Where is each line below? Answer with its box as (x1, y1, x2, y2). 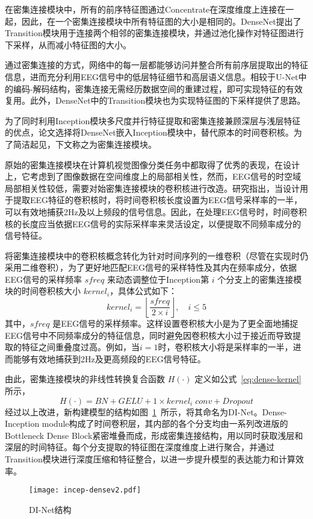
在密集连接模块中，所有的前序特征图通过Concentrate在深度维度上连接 (5, 3, 277, 15)
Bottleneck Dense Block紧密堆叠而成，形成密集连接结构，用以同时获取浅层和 (5, 429, 303, 441)
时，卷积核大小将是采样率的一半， (158, 341, 293, 353)
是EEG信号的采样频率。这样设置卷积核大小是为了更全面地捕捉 (52, 317, 299, 330)
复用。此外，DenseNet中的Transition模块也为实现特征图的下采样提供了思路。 (5, 94, 306, 107)
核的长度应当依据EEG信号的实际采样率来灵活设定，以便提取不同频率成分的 (5, 217, 302, 230)
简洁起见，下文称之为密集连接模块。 (13, 137, 156, 150)
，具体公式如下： (110, 285, 178, 297)
